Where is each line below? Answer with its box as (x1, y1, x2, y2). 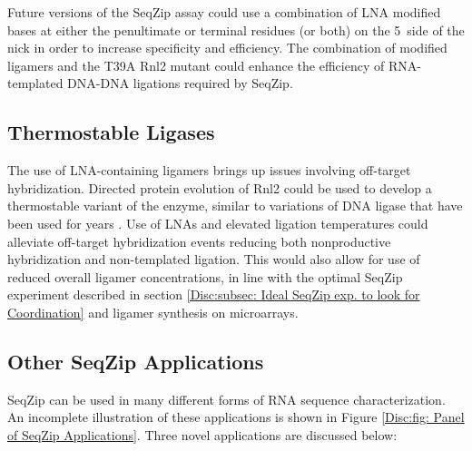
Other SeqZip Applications (7, 347, 264, 375)
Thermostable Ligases (7, 118, 215, 146)
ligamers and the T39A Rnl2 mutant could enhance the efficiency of (7, 55, 385, 74)
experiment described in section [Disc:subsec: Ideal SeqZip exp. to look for (7, 285, 420, 304)
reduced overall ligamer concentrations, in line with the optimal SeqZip (7, 267, 403, 286)
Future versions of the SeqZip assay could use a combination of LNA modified (7, 3, 441, 21)
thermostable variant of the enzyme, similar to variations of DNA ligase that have (7, 196, 463, 215)
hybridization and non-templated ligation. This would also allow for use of (7, 250, 420, 269)
